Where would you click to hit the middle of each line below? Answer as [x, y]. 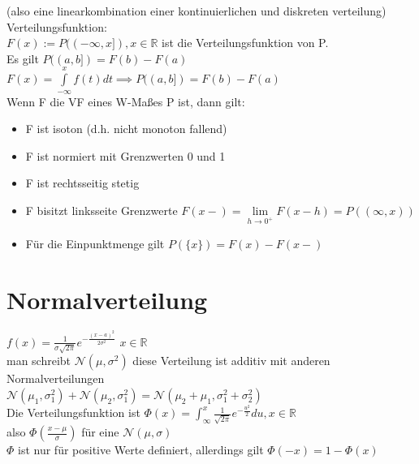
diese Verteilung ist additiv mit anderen [231, 361]
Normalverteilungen [56, 378]
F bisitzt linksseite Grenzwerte [102, 210]
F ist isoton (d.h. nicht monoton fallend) [126, 129]
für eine [100, 432]
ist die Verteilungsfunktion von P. [245, 43]
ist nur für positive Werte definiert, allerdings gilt [141, 450]
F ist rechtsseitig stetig [82, 183]
